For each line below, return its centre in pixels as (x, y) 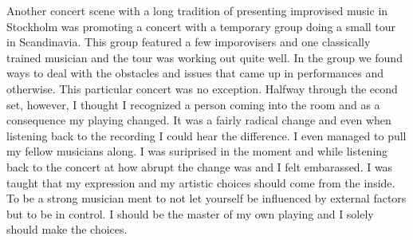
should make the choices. (67, 229)
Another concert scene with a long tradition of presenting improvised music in (197, 10)
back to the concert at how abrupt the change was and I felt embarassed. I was (200, 166)
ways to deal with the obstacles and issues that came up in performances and (195, 73)
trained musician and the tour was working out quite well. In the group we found (205, 57)
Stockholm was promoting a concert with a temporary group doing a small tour (201, 26)
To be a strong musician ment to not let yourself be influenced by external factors (206, 198)
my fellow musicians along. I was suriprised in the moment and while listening (197, 151)
